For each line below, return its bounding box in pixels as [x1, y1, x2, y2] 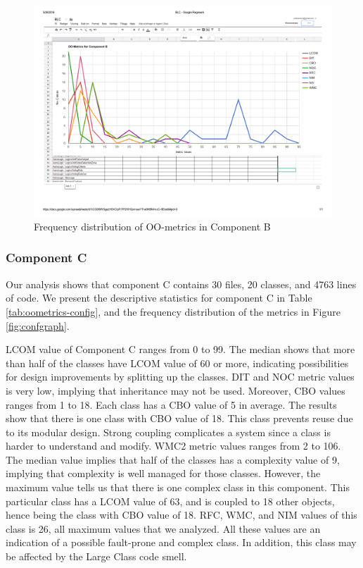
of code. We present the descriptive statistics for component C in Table [6, 290, 312, 305]
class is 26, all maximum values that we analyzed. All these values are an [6, 521, 321, 536]
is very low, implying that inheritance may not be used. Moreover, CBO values [6, 383, 345, 397]
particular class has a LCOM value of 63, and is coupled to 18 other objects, [6, 493, 335, 508]
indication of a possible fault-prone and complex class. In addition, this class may [6, 535, 357, 550]
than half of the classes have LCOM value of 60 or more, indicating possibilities [6, 355, 349, 370]
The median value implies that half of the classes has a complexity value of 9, [6, 452, 340, 467]
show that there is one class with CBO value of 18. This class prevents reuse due [6, 411, 353, 426]
